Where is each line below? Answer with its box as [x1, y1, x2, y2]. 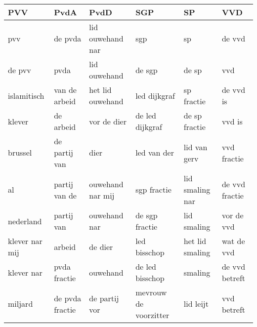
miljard [8, 298, 33, 309]
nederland [8, 215, 42, 227]
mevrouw [135, 286, 167, 298]
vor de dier [89, 115, 127, 127]
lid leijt [183, 298, 209, 309]
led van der [135, 147, 174, 158]
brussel [8, 147, 32, 158]
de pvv [8, 64, 31, 76]
